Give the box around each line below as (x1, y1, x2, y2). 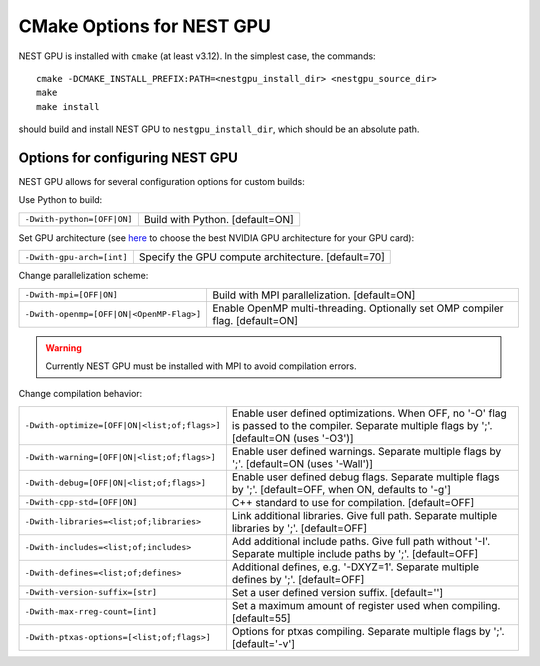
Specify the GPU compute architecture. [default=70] (138, 250, 385, 264)
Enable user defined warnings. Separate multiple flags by (231, 444, 502, 458)
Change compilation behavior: (18, 388, 143, 400)
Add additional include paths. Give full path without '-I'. (231, 534, 491, 548)
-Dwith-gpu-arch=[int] (24, 251, 129, 262)
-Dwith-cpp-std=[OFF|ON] (24, 497, 138, 508)
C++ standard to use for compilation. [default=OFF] (231, 495, 475, 509)
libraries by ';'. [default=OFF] (231, 521, 368, 535)
